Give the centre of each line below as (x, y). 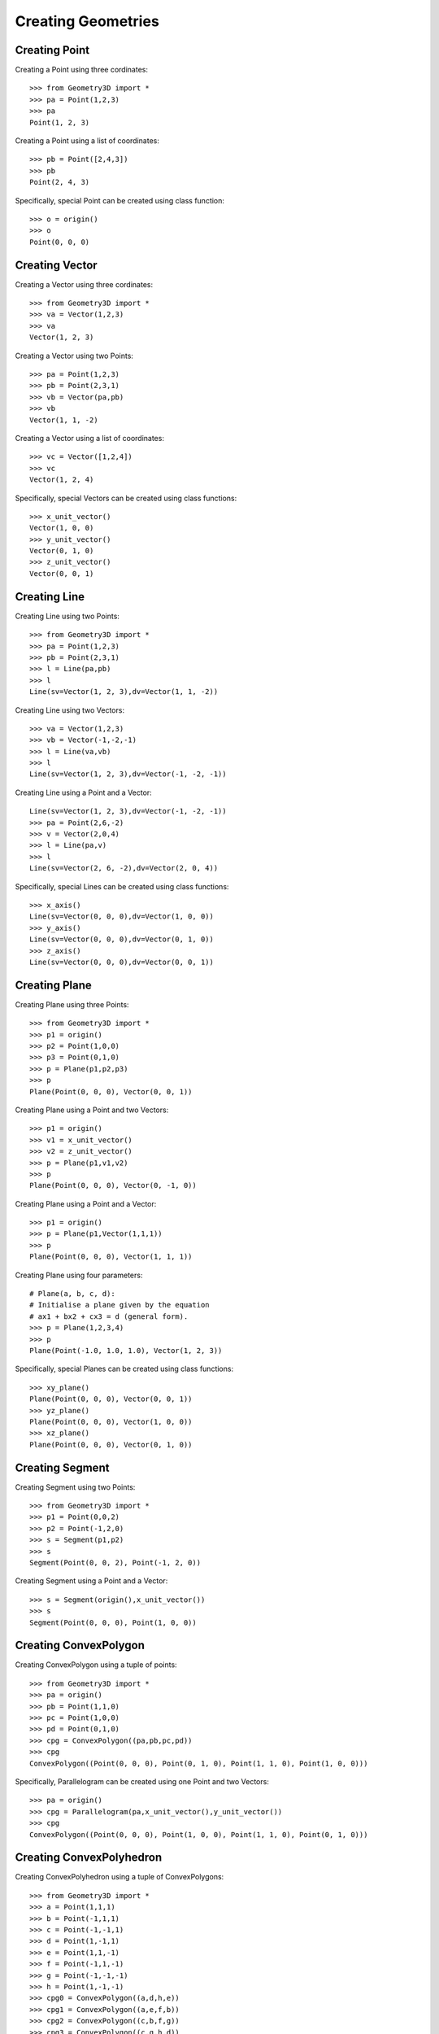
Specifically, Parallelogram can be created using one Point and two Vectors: (142, 1781)
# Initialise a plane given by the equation (120, 1305)
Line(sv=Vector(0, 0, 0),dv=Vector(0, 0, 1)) (122, 962)
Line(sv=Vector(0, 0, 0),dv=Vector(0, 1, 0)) (122, 939)
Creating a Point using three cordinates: (81, 70)
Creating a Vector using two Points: (74, 356)
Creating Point (52, 50)
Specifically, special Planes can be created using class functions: (124, 1369)
